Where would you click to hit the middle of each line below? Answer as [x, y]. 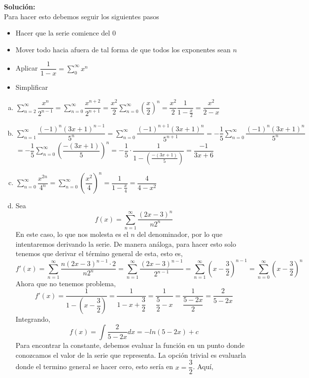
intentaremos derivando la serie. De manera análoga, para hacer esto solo [126, 244]
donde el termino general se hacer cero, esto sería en [94, 366]
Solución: [20, 6]
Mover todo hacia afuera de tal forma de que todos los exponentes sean [123, 49]
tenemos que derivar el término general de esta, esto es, [99, 253]
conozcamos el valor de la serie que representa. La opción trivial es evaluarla [131, 355]
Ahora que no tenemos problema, [66, 283]
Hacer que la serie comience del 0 [66, 33]
